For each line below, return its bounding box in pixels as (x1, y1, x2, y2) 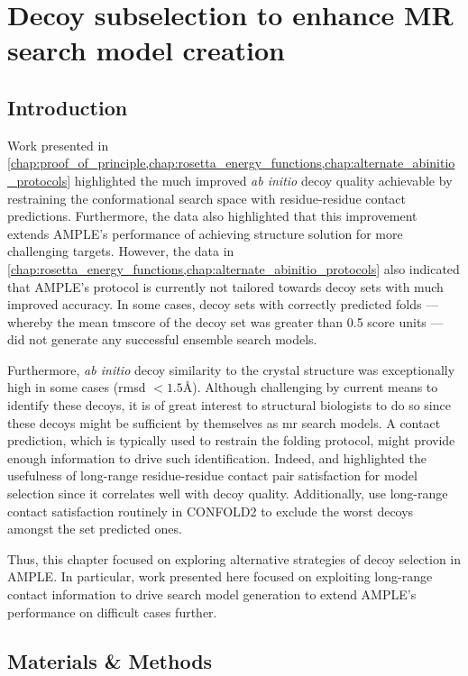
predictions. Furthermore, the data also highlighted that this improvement (7, 206, 418, 225)
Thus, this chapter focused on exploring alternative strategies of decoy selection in (7, 549, 462, 568)
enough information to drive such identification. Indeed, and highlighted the (7, 448, 427, 467)
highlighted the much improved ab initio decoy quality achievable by (74, 170, 453, 189)
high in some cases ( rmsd (7, 378, 146, 397)
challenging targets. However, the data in (7, 242, 234, 260)
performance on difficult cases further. (7, 602, 217, 621)
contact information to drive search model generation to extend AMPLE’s (7, 585, 417, 604)
